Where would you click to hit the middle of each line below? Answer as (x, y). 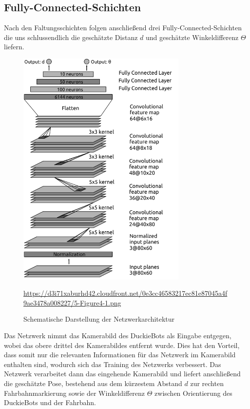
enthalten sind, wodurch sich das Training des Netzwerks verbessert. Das (113, 364)
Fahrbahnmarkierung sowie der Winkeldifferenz (75, 393)
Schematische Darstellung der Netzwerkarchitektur (99, 319)
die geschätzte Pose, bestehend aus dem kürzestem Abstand (93, 383)
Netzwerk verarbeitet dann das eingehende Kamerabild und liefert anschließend (122, 374)
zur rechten (207, 383)
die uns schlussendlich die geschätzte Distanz (71, 37)
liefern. (14, 47)
